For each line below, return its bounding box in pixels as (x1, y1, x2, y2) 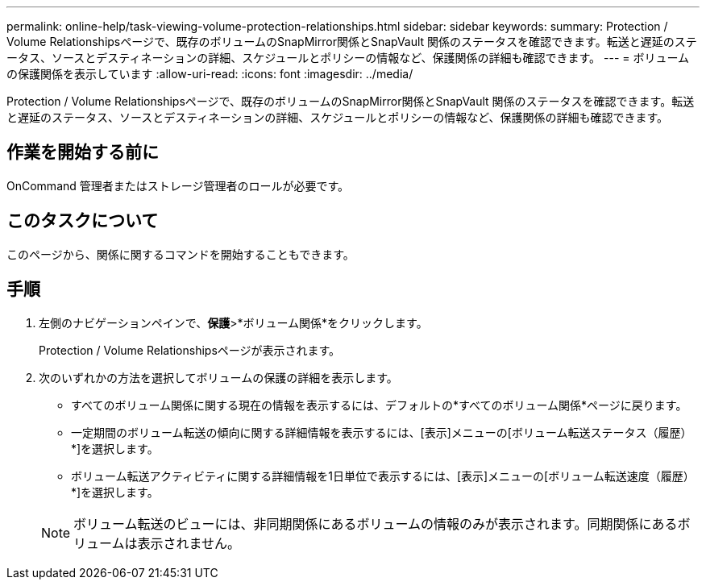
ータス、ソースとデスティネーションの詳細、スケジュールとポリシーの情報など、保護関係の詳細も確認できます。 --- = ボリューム (6, 51, 690, 64)
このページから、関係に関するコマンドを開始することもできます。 (6, 247, 355, 261)
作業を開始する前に (6, 142, 159, 163)
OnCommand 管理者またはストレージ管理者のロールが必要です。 (6, 178, 350, 193)
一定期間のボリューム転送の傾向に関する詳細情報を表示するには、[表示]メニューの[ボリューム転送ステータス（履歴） (71, 425, 692, 439)
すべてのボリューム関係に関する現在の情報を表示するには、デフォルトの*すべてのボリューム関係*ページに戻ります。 (71, 397, 687, 412)
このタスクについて (6, 210, 159, 231)
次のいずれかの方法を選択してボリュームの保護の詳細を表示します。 (39, 370, 398, 384)
